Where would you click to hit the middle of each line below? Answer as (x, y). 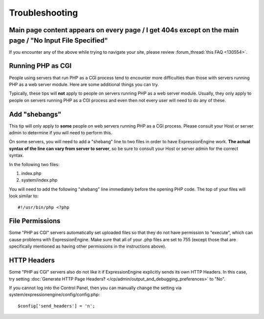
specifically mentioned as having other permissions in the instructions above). (88, 246)
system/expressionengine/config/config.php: (55, 295)
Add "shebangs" (35, 114)
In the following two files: (34, 164)
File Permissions (35, 221)
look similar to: (24, 196)
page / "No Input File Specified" (59, 40)
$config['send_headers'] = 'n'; (56, 306)
